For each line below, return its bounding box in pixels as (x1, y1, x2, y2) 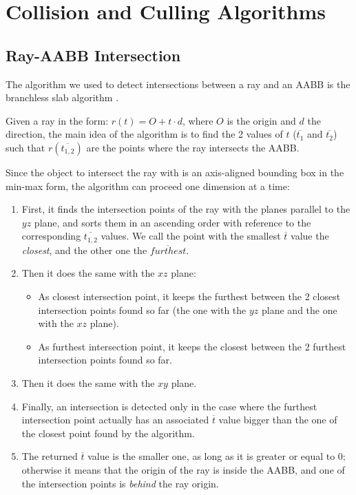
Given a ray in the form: (6, 113, 109, 127)
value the (291, 229, 329, 243)
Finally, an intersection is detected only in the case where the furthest (21, 399, 317, 413)
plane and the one (262, 302, 337, 317)
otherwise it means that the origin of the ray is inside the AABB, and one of (21, 462, 345, 476)
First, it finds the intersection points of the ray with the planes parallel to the (21, 202, 350, 216)
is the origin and (227, 113, 296, 127)
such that (6, 140, 45, 154)
